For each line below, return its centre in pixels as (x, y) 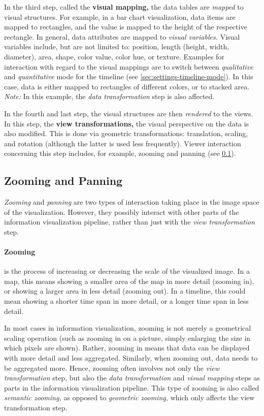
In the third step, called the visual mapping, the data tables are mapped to (124, 7)
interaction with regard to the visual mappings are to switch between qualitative (129, 66)
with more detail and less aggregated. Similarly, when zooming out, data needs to (131, 358)
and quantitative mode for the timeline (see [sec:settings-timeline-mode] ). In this (129, 76)
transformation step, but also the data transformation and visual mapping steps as (132, 378)
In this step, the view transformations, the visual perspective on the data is (127, 123)
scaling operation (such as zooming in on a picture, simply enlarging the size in (127, 338)
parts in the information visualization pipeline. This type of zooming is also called (132, 387)
